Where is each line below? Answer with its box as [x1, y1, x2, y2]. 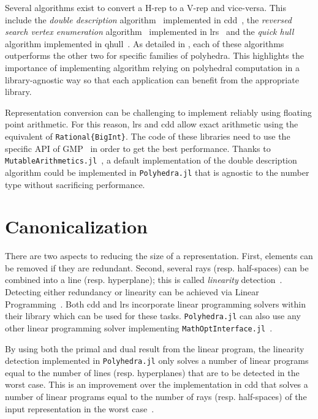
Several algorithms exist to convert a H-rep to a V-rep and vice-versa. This [5, 1, 286, 13]
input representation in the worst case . [5, 402, 154, 415]
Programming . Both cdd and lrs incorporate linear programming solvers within [5, 297, 306, 310]
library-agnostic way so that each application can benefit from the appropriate [5, 73, 299, 86]
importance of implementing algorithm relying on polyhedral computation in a [5, 61, 300, 74]
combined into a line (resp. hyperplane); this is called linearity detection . [5, 273, 282, 286]
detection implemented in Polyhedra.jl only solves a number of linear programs [5, 354, 309, 367]
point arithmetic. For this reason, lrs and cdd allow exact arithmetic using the [5, 118, 298, 130]
